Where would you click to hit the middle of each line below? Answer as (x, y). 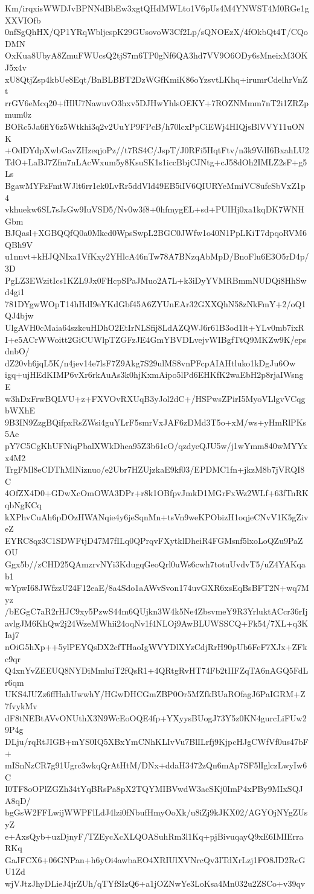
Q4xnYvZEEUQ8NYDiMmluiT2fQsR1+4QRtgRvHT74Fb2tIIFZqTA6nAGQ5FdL (157, 670)
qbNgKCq (23, 504)
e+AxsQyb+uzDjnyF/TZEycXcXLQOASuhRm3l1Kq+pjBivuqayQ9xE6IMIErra (154, 836)
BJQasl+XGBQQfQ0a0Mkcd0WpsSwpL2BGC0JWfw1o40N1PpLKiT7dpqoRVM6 (156, 233)
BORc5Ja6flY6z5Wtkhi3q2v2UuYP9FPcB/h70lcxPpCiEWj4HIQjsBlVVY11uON (155, 126)
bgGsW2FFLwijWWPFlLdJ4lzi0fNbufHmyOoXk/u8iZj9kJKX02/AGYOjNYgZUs (156, 812)
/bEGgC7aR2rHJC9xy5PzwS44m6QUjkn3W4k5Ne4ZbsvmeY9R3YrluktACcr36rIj (156, 611)
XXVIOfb (23, 20)
